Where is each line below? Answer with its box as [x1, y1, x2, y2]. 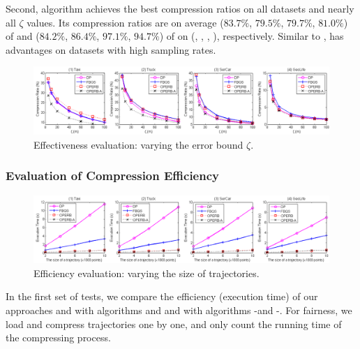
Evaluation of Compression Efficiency [6, 167, 219, 184]
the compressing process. [6, 330, 111, 345]
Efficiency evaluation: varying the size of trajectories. [33, 265, 260, 280]
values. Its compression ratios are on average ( [27, 15, 224, 29]
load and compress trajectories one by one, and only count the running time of [6, 316, 342, 331]
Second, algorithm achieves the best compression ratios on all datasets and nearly [6, 1, 354, 15]
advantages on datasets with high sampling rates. [6, 42, 216, 57]
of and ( [6, 29, 40, 43]
